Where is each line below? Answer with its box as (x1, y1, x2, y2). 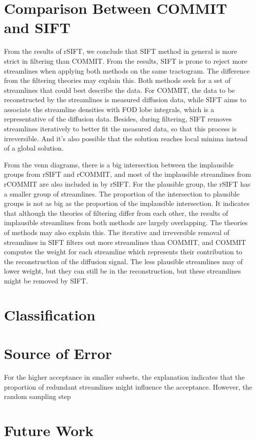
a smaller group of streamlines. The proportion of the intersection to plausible (4, 188, 240, 199)
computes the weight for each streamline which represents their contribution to (4, 246, 243, 257)
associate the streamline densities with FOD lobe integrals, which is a (4, 104, 215, 114)
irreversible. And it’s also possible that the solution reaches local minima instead (4, 133, 248, 143)
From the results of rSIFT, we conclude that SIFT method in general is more (4, 46, 237, 56)
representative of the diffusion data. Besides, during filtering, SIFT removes (4, 114, 232, 124)
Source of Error (4, 343, 112, 363)
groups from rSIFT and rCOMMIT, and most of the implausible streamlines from (4, 169, 251, 179)
